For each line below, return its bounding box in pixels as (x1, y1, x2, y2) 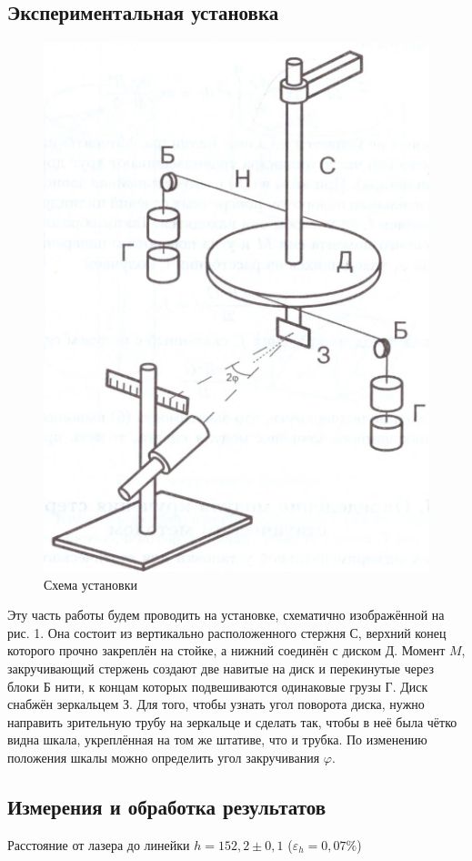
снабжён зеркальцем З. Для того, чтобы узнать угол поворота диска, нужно (7, 694, 425, 714)
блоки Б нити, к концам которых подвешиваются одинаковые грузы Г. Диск (7, 676, 428, 695)
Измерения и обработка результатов (7, 792, 326, 820)
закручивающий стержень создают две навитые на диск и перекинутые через (7, 658, 434, 677)
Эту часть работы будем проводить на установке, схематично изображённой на (7, 605, 445, 624)
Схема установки (44, 574, 137, 593)
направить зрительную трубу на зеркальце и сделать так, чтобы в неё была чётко (7, 712, 457, 731)
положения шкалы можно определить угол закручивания (7, 747, 320, 766)
